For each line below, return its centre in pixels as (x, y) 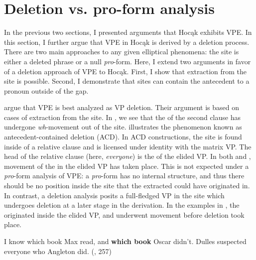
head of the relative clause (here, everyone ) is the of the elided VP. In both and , (128, 156)
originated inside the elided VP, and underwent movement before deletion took (124, 214)
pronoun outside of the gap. (46, 90)
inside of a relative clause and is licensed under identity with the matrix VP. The (128, 146)
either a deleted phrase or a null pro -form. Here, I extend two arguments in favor (128, 61)
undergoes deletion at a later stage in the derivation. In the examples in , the (122, 205)
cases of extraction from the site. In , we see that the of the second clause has (122, 117)
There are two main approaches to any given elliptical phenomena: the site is (122, 52)
